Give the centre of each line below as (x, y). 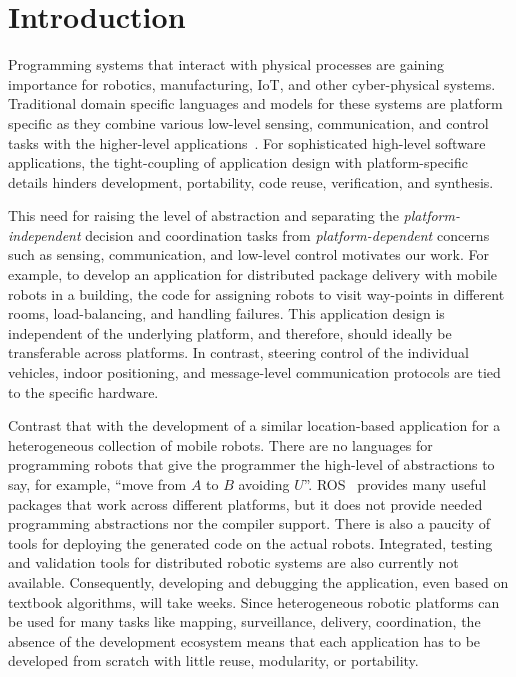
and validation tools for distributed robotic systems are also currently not (233, 562)
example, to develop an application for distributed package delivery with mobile (253, 274)
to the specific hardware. (83, 391)
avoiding (264, 484)
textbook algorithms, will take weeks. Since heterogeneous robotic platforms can (254, 601)
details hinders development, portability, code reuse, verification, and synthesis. (251, 181)
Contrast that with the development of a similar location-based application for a (254, 425)
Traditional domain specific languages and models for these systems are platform (255, 103)
